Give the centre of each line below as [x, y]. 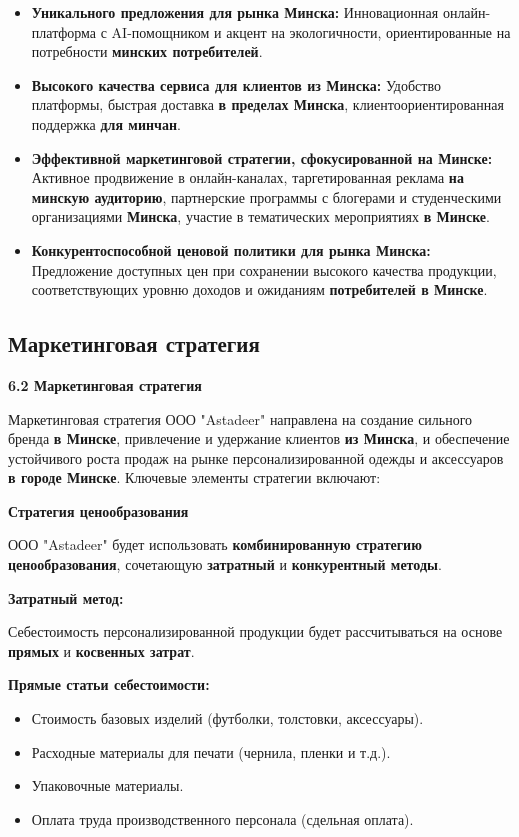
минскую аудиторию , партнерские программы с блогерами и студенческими [266, 196]
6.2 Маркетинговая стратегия [105, 384]
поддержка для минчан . [106, 123]
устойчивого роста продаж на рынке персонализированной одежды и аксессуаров [256, 457]
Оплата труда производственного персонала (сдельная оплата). [222, 818]
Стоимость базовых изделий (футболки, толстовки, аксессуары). [227, 718]
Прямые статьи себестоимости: [109, 684]
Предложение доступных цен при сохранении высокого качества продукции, [264, 269]
